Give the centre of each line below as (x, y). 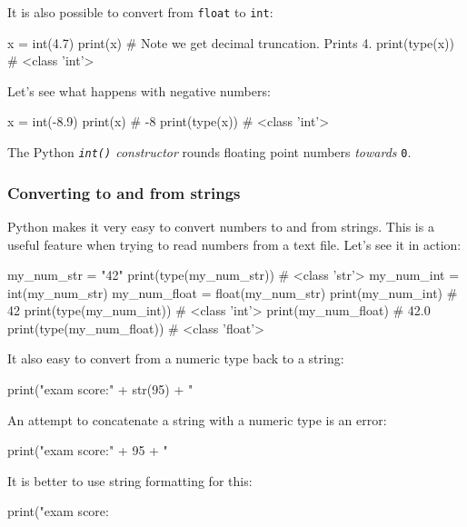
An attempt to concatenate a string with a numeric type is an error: (197, 419)
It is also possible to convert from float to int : (140, 12)
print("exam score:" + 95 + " (88, 450)
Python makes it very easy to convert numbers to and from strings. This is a (221, 226)
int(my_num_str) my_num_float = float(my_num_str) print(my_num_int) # (233, 292)
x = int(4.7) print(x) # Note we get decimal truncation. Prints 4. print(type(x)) (231, 42)
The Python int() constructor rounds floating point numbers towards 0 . (209, 152)
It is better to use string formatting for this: (130, 480)
